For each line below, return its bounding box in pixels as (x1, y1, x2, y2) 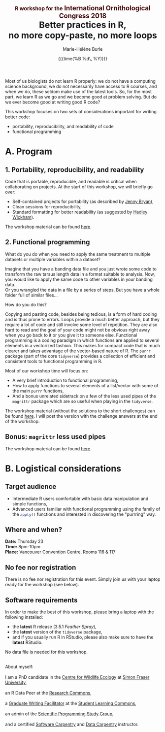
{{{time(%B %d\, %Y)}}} (58, 56, 107, 62)
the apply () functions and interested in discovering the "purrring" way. (12, 511, 156, 517)
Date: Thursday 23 (5, 538, 43, 544)
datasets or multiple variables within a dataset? (5, 256, 101, 262)
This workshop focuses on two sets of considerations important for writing (5, 108, 157, 114)
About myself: (5, 664, 33, 669)
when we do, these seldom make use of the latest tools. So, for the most (5, 88, 152, 95)
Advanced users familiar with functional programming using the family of (12, 506, 161, 512)
